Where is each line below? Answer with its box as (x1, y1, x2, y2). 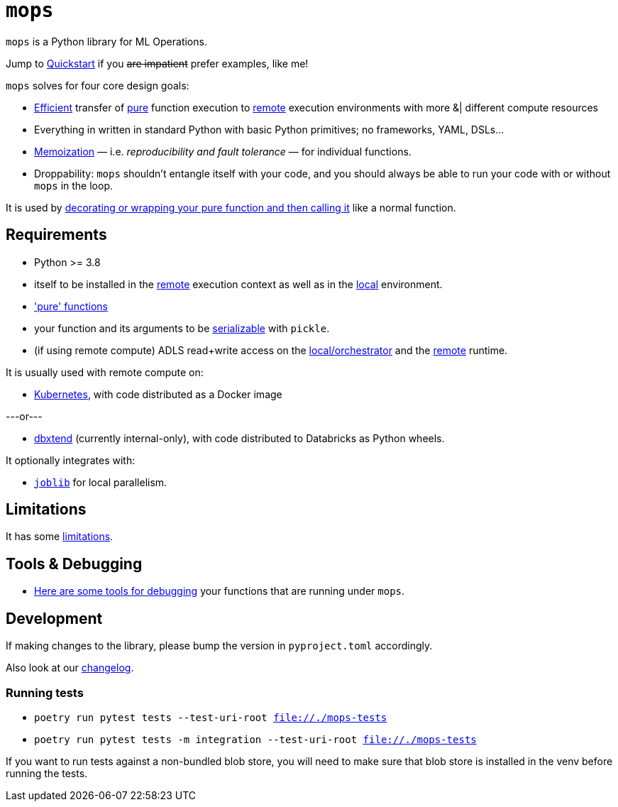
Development (6, 609, 103, 627)
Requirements (6, 226, 107, 244)
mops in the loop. (34, 179, 113, 192)
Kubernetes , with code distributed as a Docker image (34, 388, 282, 400)
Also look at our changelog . (6, 661, 134, 674)
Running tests (6, 685, 84, 700)
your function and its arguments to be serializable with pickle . (34, 322, 330, 334)
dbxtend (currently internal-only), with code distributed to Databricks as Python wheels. (34, 432, 445, 444)
